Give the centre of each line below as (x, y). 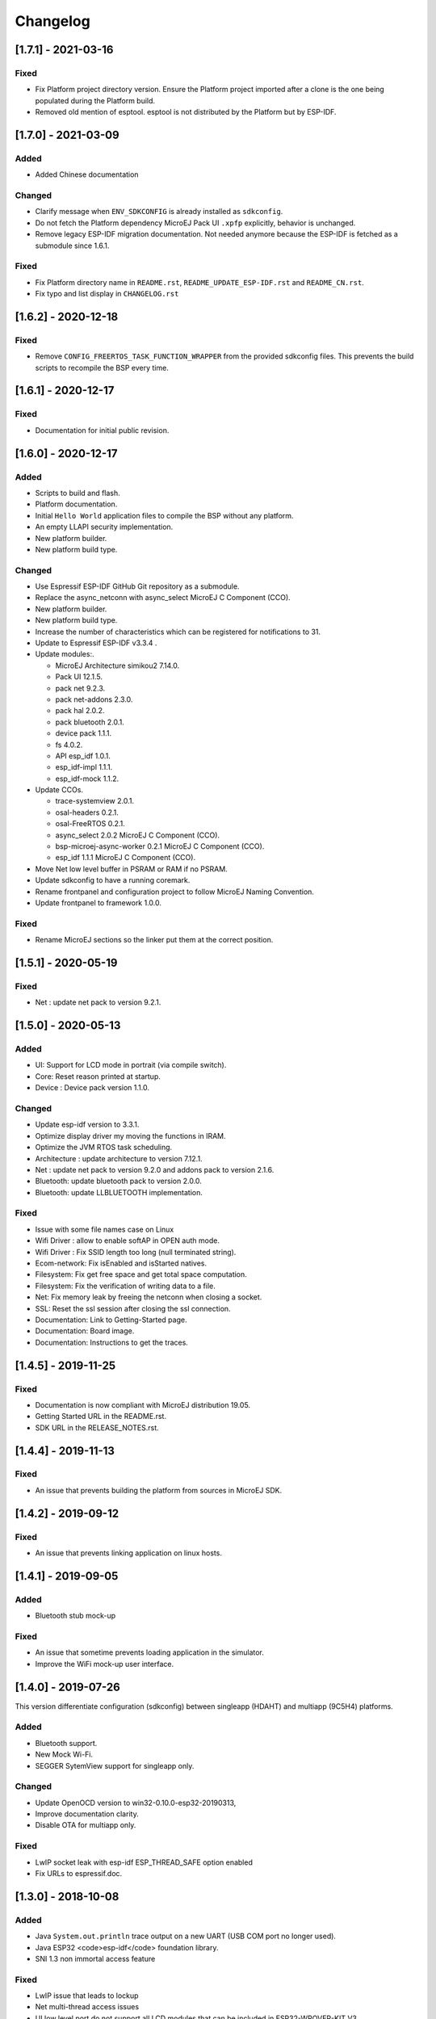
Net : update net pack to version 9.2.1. (98, 1002)
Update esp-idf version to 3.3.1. (87, 1125)
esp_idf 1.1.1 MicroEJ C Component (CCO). (126, 858)
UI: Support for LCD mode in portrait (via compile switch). (131, 1065)
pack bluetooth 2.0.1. (90, 722)
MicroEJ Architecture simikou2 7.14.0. (117, 665)
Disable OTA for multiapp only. (86, 1825)
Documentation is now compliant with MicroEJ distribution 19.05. (143, 1404)
